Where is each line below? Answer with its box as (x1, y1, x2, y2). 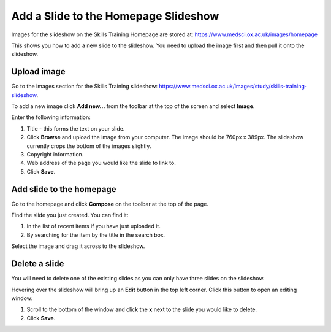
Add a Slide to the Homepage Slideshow (11, 9, 219, 23)
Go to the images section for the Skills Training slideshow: (11, 83, 158, 90)
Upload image (11, 66, 66, 77)
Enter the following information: (11, 114, 91, 121)
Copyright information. (26, 150, 84, 158)
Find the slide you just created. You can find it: (11, 212, 129, 219)
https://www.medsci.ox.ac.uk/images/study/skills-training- (159, 83, 308, 90)
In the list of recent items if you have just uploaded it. (26, 223, 161, 230)
